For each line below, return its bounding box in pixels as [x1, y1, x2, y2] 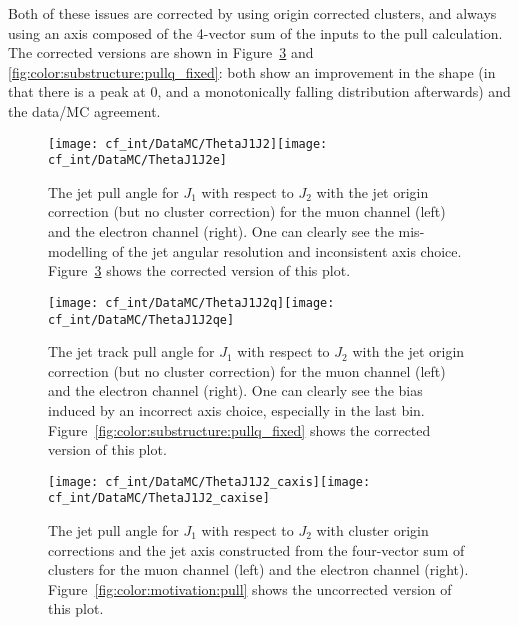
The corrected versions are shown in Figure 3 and [8, 42, 314, 63]
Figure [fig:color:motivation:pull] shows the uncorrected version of [48, 578, 452, 599]
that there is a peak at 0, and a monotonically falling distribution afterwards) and [8, 81, 511, 102]
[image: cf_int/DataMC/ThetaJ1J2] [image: [48, 136, 328, 151]
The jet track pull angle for [48, 341, 215, 362]
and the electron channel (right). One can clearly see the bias [48, 380, 423, 401]
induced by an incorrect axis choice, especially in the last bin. [48, 399, 425, 420]
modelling [48, 240, 108, 261]
